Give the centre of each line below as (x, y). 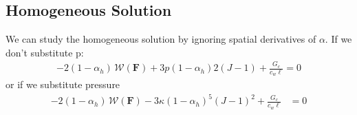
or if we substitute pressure (63, 84)
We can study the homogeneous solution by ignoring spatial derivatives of (161, 39)
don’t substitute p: (45, 52)
